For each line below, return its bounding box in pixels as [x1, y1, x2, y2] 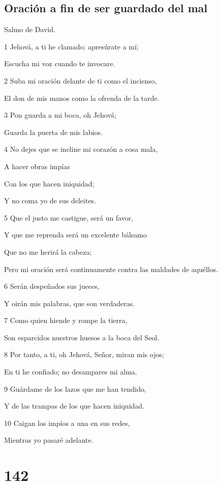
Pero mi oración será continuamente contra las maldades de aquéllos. [4, 263, 218, 274]
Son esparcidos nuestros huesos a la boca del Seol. [4, 332, 160, 342]
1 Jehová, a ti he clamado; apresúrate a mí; [4, 41, 139, 51]
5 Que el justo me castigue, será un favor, [4, 212, 134, 223]
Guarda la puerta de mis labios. [4, 126, 103, 137]
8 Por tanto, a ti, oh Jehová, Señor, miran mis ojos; [4, 349, 164, 360]
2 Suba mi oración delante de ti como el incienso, [4, 75, 157, 86]
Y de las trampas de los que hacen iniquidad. [4, 400, 144, 411]
